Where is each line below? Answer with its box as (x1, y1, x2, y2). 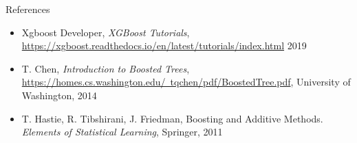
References (6, 2, 50, 16)
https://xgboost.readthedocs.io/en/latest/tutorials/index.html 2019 (21, 38, 307, 53)
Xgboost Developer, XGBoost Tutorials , (21, 25, 190, 39)
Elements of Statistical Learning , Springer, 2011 (21, 125, 223, 139)
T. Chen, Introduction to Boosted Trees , (21, 61, 190, 75)
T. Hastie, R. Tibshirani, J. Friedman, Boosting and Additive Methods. (21, 111, 323, 125)
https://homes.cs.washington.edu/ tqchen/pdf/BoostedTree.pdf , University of (21, 75, 351, 89)
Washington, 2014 (21, 88, 97, 102)
